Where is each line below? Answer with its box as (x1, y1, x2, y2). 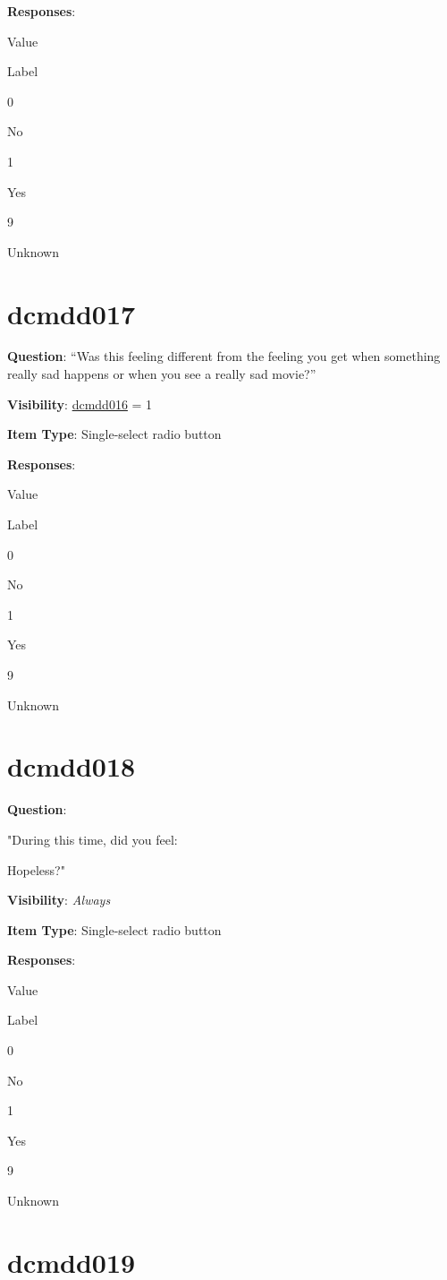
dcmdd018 (7, 748, 136, 785)
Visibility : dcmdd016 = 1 (7, 394, 153, 413)
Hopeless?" (7, 860, 65, 879)
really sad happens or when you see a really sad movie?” (7, 365, 316, 383)
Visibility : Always (7, 890, 111, 909)
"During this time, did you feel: (7, 829, 178, 848)
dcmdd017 (7, 295, 136, 331)
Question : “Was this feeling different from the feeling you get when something (7, 347, 441, 365)
